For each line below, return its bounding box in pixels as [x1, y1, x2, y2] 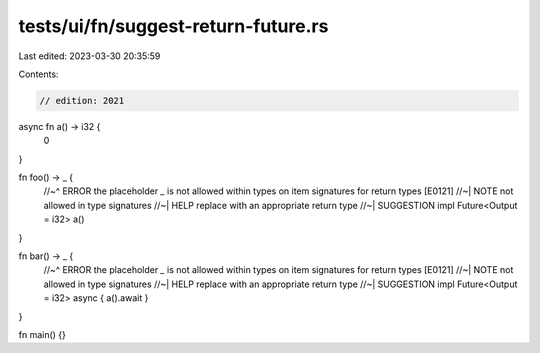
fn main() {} [18, 328, 67, 340]
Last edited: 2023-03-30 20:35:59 [18, 50, 161, 62]
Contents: [18, 68, 59, 80]
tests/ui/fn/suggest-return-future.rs [18, 15, 329, 37]
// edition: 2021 [39, 95, 125, 106]
